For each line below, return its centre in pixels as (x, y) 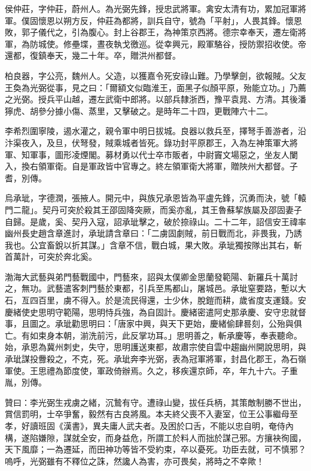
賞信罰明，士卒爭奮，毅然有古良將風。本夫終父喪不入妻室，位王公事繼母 (147, 414)
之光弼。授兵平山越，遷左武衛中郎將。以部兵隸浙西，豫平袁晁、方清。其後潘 (155, 99)
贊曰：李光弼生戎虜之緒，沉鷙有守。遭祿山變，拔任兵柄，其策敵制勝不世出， (155, 402)
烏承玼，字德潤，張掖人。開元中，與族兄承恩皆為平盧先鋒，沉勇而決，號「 (151, 198)
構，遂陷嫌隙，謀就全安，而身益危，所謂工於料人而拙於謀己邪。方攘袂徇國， (155, 437)
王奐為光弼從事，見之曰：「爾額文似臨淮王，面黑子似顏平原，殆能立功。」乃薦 (155, 87)
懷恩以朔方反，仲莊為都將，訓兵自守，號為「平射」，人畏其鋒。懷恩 (170, 20)
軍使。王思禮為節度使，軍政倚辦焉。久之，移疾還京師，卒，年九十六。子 (147, 370)
